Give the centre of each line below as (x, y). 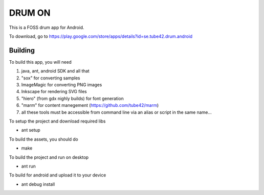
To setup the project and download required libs (57, 121)
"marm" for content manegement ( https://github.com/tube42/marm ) (90, 105)
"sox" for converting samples (51, 78)
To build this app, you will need (40, 62)
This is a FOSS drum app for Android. (46, 27)
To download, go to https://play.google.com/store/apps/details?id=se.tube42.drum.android (101, 36)
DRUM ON (30, 13)
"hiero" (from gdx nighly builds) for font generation (73, 98)
